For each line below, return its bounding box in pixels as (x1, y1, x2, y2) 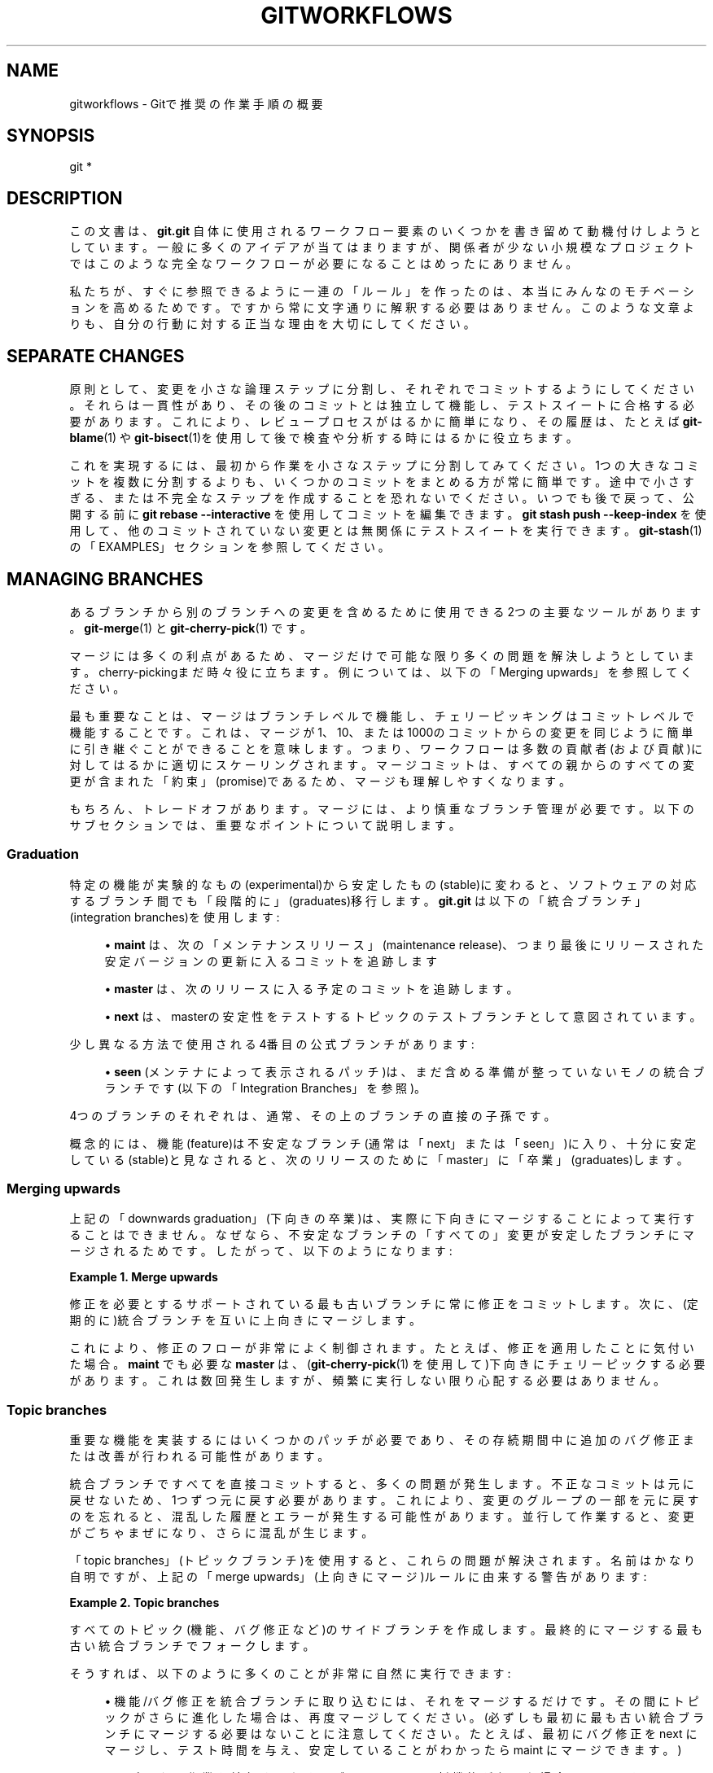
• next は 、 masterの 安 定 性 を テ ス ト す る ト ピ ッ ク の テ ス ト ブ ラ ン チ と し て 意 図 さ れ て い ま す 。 (104, 1009, 702, 1023)
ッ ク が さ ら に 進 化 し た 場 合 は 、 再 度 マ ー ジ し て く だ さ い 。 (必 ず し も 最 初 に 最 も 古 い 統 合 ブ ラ (104, 1710, 704, 1725)
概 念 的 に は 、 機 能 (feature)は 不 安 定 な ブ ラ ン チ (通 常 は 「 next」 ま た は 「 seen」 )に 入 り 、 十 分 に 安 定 (69, 1136, 697, 1150)
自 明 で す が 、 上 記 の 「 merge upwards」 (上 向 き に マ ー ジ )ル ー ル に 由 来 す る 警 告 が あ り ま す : (69, 1569, 647, 1584)
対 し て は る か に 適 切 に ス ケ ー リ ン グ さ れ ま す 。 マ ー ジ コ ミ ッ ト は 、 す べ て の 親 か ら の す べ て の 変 (69, 757, 694, 772)
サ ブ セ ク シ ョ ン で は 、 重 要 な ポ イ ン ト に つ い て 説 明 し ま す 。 (69, 817, 461, 832)
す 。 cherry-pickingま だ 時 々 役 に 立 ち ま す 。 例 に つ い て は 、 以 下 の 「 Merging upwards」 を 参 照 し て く (69, 664, 693, 679)
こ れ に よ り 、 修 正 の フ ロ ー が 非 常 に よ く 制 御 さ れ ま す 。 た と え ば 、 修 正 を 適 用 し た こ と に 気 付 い (69, 1341, 694, 1355)
